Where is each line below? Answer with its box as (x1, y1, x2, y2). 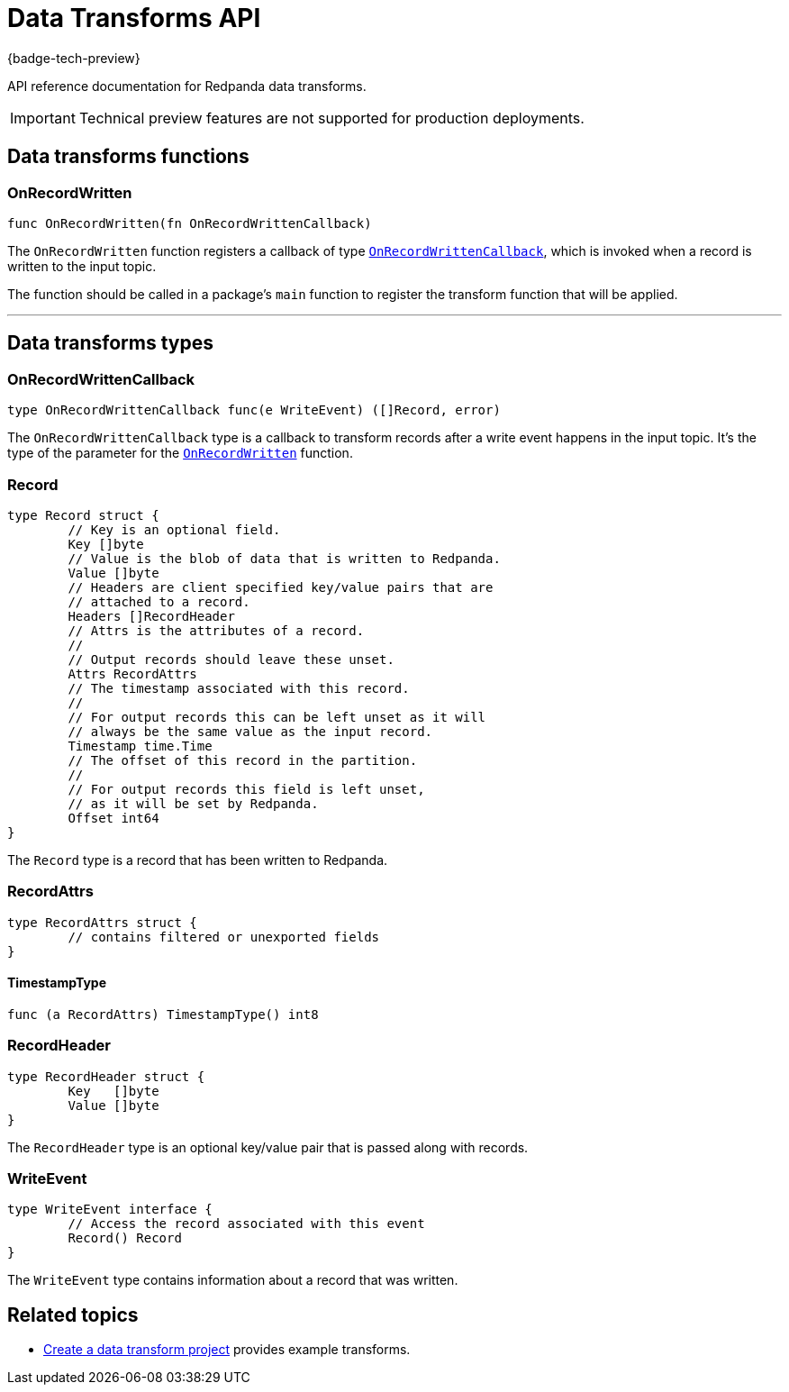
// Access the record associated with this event (68, 1216, 425, 1232)
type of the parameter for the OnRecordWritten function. (7, 445, 353, 461)
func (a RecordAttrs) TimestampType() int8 (7, 1006, 319, 1022)
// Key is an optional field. (68, 522, 281, 537)
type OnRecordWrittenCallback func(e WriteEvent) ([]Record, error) (7, 403, 501, 418)
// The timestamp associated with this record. (68, 680, 410, 696)
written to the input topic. (7, 258, 157, 274)
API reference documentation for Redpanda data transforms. (7, 77, 367, 94)
